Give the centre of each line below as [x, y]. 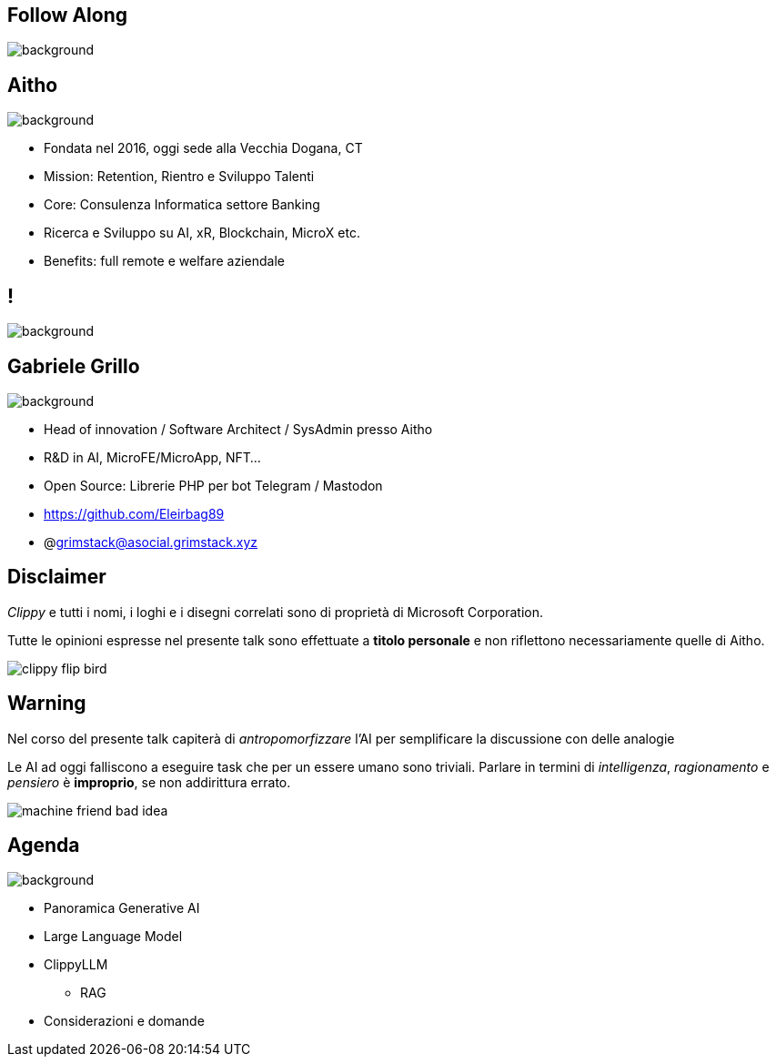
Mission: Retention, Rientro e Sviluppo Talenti [179, 177]
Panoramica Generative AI [122, 908]
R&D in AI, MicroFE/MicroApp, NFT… [152, 457]
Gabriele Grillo [74, 366]
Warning [47, 704]
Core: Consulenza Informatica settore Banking [182, 205]
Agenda [44, 846]
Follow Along [67, 15]
